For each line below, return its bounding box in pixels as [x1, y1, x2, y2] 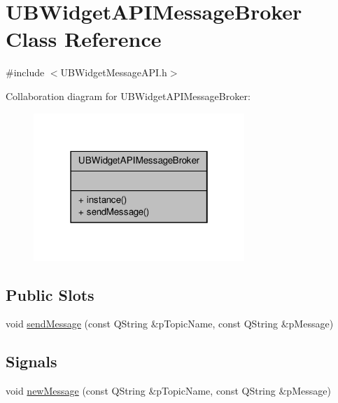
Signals [6, 351, 57, 372]
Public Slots [6, 283, 94, 305]
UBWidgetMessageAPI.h [60, 65, 167, 80]
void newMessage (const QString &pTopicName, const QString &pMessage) [6, 383, 331, 398]
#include [6, 65, 45, 80]
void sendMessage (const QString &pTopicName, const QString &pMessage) [6, 316, 334, 331]
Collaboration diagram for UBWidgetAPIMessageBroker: [6, 88, 251, 103]
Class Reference [6, 24, 162, 53]
